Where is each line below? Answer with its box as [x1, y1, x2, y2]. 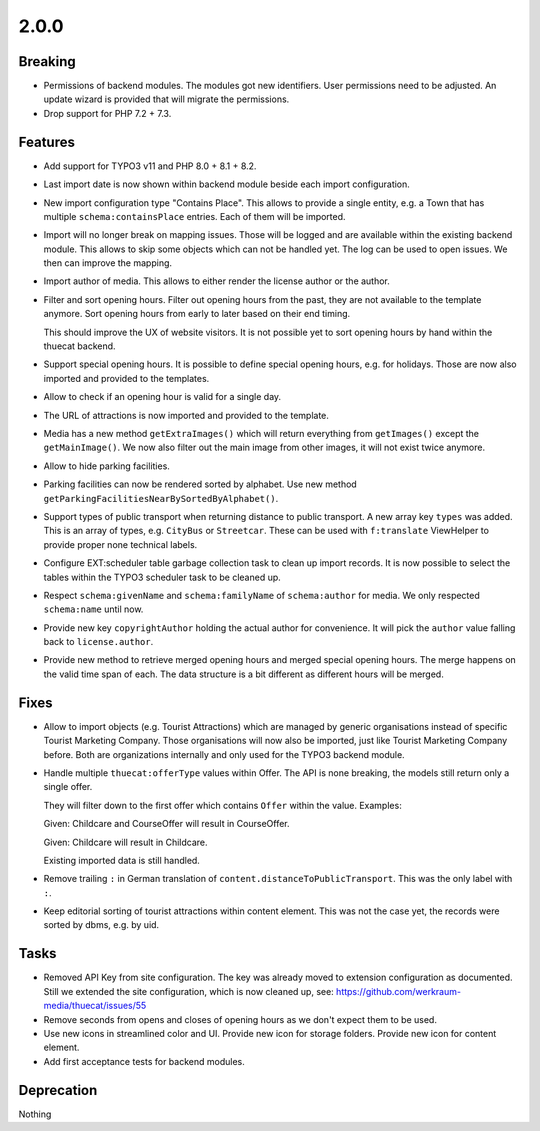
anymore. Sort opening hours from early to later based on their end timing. [43, 308, 351, 320]
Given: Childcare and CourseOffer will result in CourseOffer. [43, 818, 290, 830]
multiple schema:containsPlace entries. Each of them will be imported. [43, 210, 346, 222]
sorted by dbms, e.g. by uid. [43, 919, 160, 931]
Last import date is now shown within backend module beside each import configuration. [43, 178, 410, 190]
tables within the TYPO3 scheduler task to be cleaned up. [43, 571, 282, 583]
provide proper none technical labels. [43, 538, 198, 550]
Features [18, 133, 75, 150]
